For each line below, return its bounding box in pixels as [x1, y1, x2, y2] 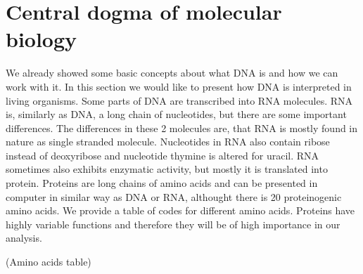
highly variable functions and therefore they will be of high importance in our [6, 216, 340, 231]
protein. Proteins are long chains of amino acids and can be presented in [6, 176, 318, 190]
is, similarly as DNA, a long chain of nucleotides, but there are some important [6, 107, 347, 122]
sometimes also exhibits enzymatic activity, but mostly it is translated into [6, 162, 328, 176]
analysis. [6, 230, 42, 245]
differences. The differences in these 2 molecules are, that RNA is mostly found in [6, 120, 358, 135]
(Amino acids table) [6, 254, 91, 269]
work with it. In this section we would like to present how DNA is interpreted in [6, 79, 352, 93]
